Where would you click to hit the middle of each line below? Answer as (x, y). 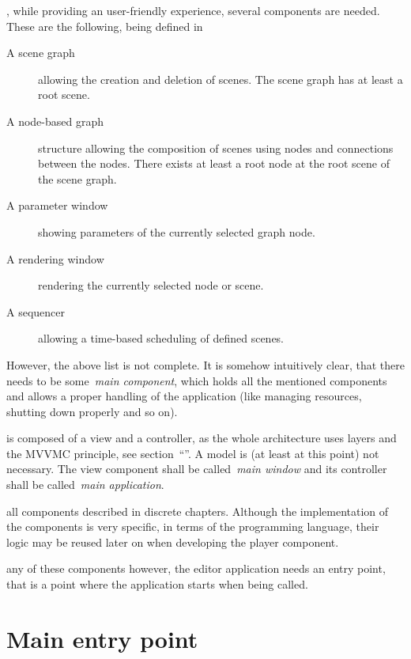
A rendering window (55, 258)
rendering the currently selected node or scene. (151, 285)
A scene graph (41, 53)
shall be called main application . (85, 485)
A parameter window (57, 205)
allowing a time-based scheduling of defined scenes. (161, 338)
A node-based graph (55, 121)
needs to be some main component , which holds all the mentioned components (197, 380)
